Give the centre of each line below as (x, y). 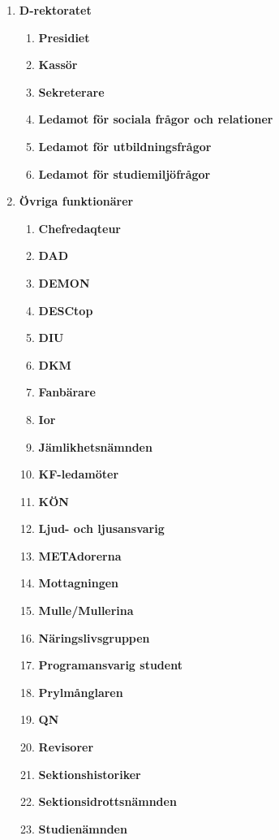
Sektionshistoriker (90, 774)
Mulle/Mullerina (86, 611)
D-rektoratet (55, 10)
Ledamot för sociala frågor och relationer (156, 119)
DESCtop (66, 310)
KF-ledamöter (79, 474)
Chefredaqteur (79, 228)
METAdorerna (80, 555)
